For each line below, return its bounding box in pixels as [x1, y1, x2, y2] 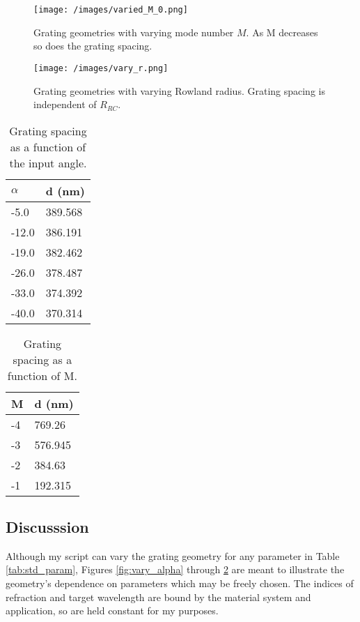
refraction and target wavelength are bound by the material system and [6, 589, 311, 604]
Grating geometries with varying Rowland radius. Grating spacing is [33, 83, 325, 98]
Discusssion [6, 516, 89, 538]
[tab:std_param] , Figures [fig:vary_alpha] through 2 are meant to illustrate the [6, 562, 345, 577]
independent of [33, 97, 97, 112]
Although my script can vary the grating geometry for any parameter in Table [6, 548, 340, 563]
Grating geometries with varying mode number [33, 24, 234, 39]
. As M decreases [246, 24, 318, 39]
